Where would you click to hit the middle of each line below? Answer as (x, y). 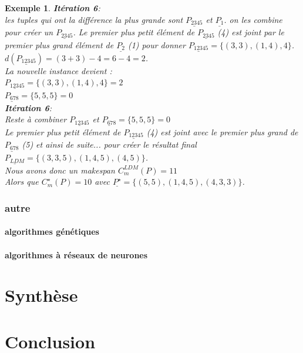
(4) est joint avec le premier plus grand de (222, 131)
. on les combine (253, 19)
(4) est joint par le (251, 32)
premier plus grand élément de (59, 44)
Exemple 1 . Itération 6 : (53, 8)
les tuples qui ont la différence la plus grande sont (94, 19)
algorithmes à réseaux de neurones (76, 254)
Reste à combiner (36, 119)
